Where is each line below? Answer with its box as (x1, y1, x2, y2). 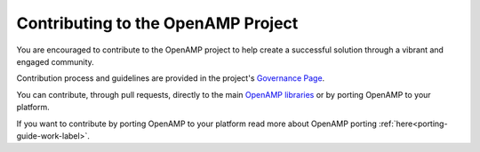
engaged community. (16, 56, 95, 67)
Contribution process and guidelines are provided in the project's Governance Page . (16, 73, 325, 84)
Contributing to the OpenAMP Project (16, 13, 299, 33)
